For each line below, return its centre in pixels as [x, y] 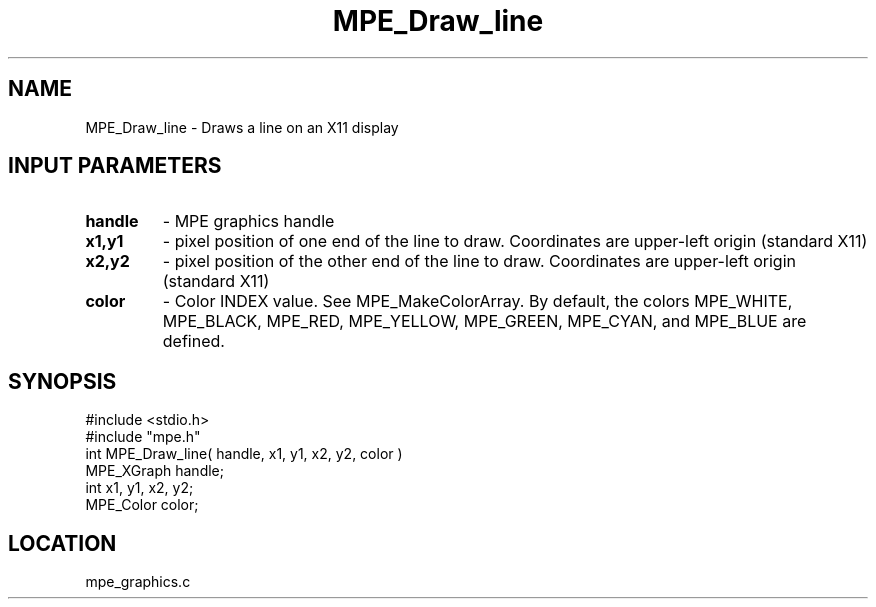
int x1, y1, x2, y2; [139, 488]
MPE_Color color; [142, 505]
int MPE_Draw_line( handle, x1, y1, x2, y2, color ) [244, 454]
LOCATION [62, 543]
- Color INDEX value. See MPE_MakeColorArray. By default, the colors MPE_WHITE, [477, 301]
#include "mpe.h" [143, 437]
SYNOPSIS [62, 381]
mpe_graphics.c [138, 582]
